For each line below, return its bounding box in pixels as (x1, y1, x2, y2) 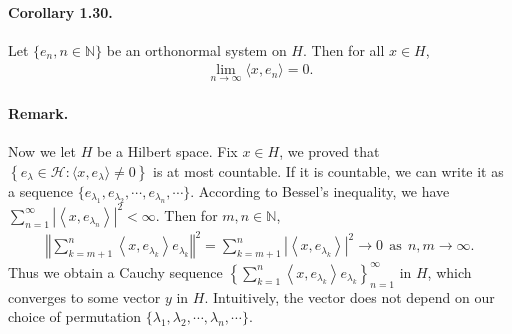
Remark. (8, 103, 69, 124)
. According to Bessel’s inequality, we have (190, 181, 450, 202)
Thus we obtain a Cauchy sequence (8, 261, 223, 282)
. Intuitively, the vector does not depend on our (204, 286, 495, 307)
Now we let (8, 141, 77, 162)
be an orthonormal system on (106, 39, 287, 60)
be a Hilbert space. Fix (97, 141, 238, 162)
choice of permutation (8, 306, 142, 327)
